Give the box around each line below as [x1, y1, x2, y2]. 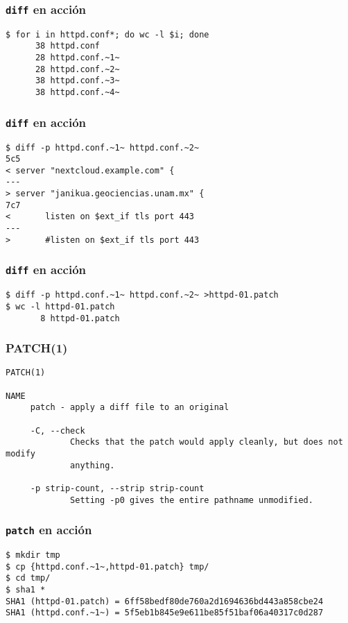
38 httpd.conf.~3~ [35, 76, 120, 86]
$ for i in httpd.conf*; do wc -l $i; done [6, 29, 209, 40]
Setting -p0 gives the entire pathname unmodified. [70, 495, 313, 505]
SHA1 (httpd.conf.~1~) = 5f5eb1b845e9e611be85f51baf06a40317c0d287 [6, 608, 324, 618]
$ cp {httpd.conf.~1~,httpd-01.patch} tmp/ [6, 561, 209, 572]
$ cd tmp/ [6, 573, 51, 583]
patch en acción [6, 521, 92, 538]
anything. [70, 460, 115, 470]
